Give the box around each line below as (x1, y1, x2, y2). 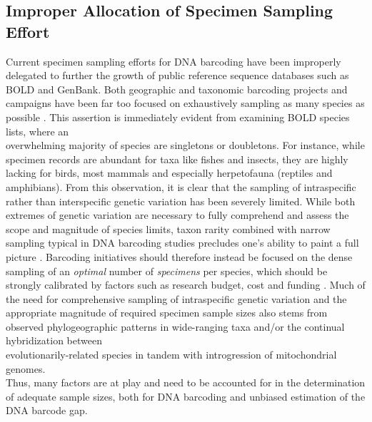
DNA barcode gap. (6, 403, 88, 418)
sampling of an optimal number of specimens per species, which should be (6, 263, 328, 278)
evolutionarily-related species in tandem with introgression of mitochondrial (6, 347, 337, 362)
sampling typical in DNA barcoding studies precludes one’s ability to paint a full (6, 235, 359, 250)
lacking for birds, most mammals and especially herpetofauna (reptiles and (6, 165, 333, 180)
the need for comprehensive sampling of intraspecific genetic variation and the (6, 291, 347, 306)
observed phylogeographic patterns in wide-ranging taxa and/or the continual (6, 319, 345, 334)
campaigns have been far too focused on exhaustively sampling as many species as (6, 96, 365, 110)
